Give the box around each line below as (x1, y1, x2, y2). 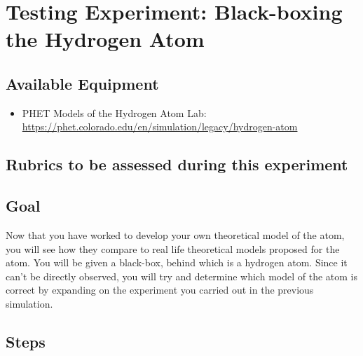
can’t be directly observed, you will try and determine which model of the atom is (6, 268, 357, 283)
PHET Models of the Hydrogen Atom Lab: (22, 105, 207, 120)
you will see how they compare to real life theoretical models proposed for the (6, 241, 340, 256)
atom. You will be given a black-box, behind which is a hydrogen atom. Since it (6, 255, 348, 270)
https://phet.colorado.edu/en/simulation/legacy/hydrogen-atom (22, 119, 298, 134)
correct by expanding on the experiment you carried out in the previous (6, 282, 314, 297)
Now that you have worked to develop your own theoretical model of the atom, (6, 227, 345, 242)
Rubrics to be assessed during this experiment (6, 153, 348, 175)
